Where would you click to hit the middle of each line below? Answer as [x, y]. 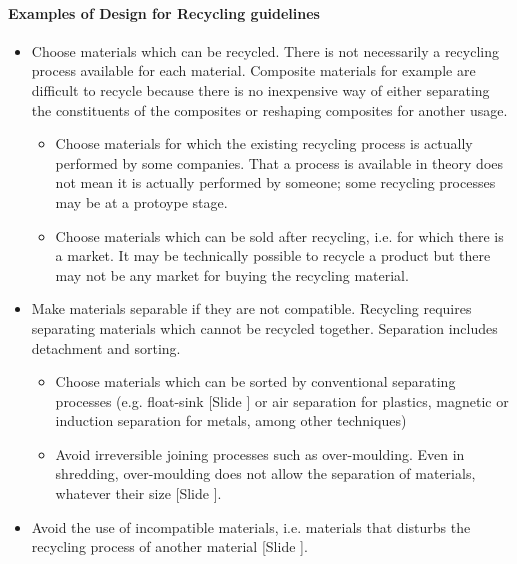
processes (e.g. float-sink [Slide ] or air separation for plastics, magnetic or [282, 400]
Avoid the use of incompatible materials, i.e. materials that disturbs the [251, 526]
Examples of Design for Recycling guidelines [164, 12]
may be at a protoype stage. [141, 201]
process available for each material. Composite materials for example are [253, 70]
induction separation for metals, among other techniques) [231, 420]
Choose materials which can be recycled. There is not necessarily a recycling [265, 50]
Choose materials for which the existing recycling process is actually [264, 143]
